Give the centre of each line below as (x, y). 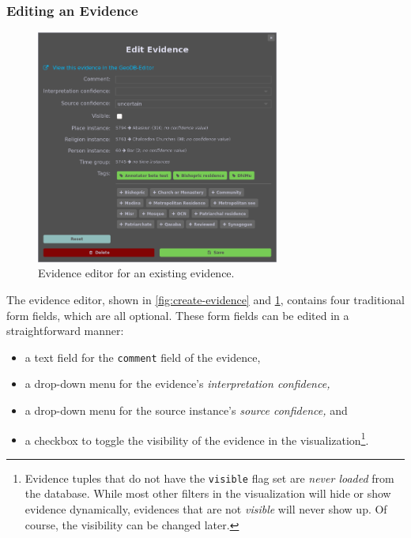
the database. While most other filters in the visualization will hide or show (208, 493)
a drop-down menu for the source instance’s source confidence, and (186, 410)
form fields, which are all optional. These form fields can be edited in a (178, 315)
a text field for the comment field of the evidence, (143, 357)
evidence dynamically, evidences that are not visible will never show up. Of (206, 509)
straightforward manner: (65, 331)
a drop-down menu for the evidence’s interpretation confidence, (177, 384)
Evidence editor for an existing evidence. (136, 273)
